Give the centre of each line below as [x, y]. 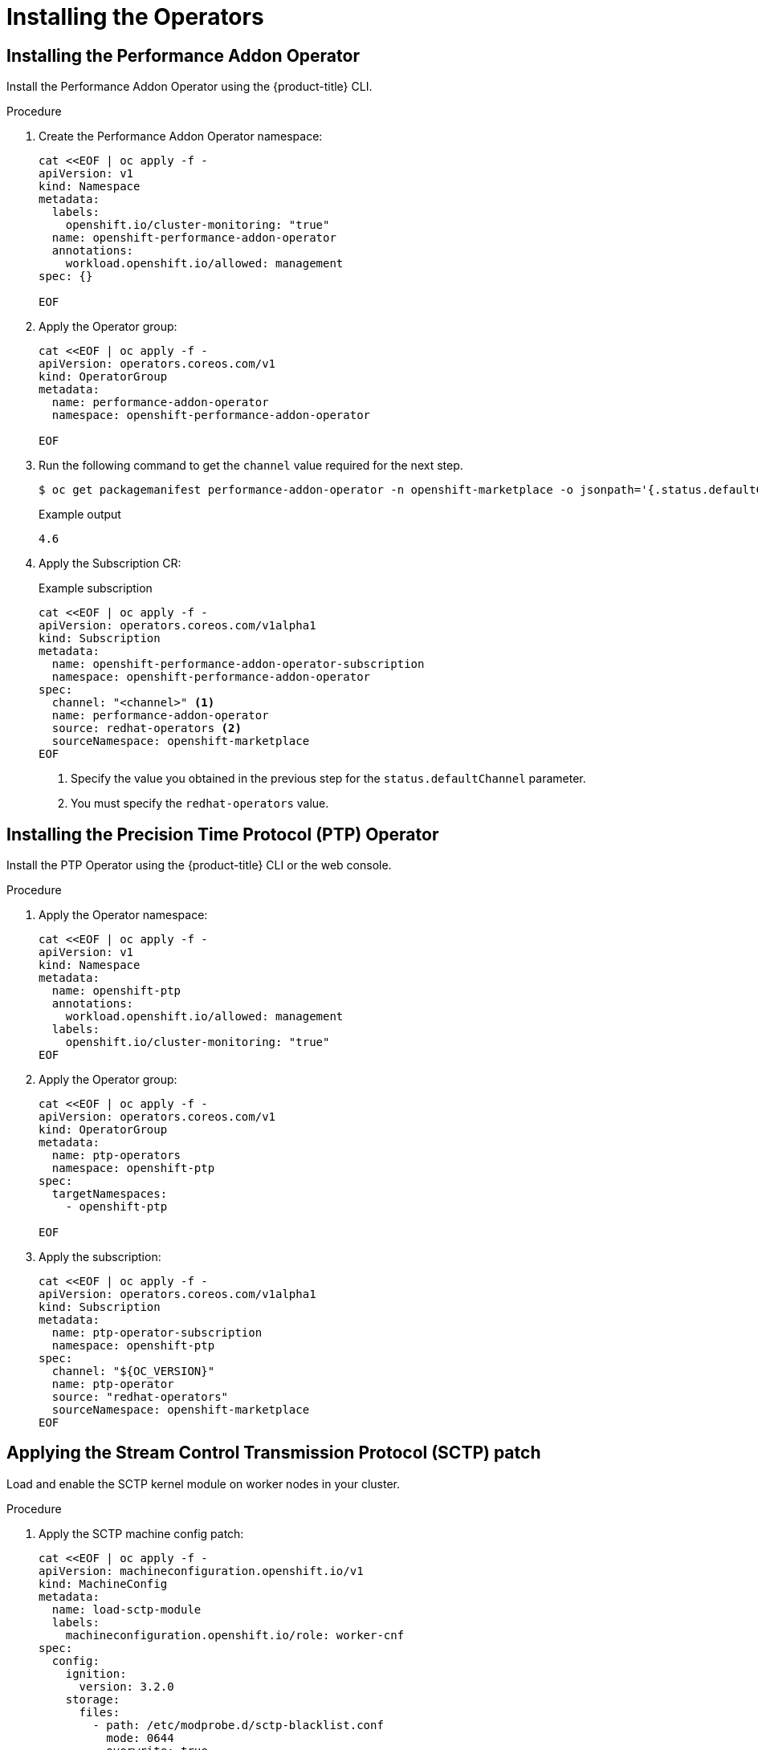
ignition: [96, 1673]
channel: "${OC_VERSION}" [133, 1372]
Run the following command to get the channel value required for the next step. [251, 466]
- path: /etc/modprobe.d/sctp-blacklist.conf [238, 1725]
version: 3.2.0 [126, 1686]
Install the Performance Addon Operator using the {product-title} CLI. [189, 87]
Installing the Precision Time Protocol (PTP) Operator [223, 834]
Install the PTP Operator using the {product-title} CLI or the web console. [199, 865]
